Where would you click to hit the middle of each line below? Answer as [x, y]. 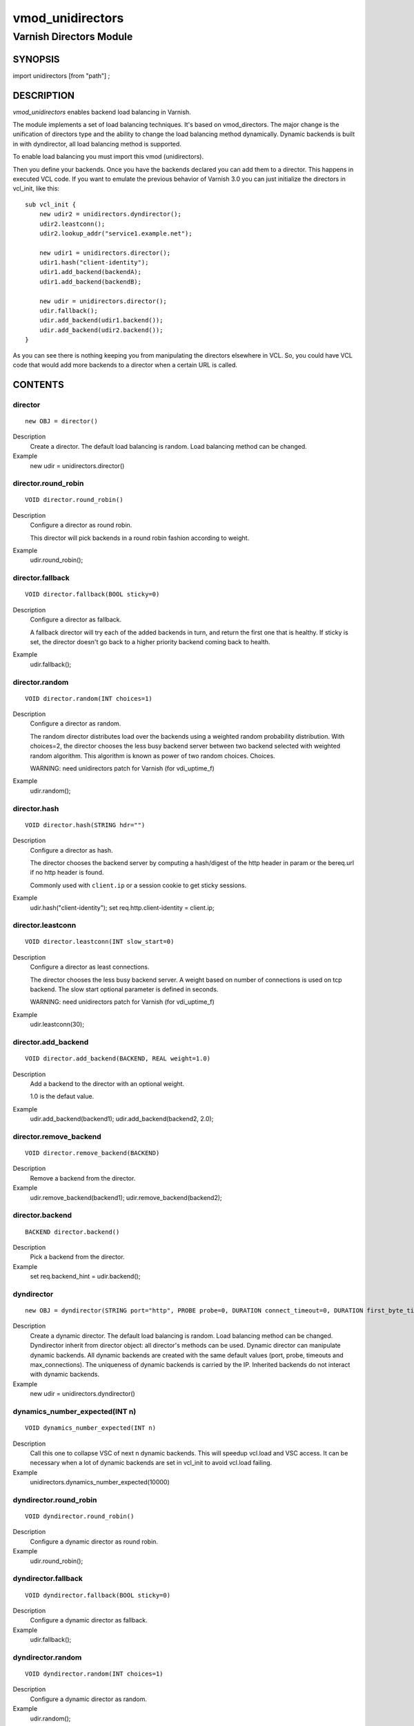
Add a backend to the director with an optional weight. [107, 1083]
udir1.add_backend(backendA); [90, 272]
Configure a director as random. [76, 724]
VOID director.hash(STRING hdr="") [85, 825]
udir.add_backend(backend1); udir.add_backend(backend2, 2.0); [122, 1119]
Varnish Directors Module [73, 37]
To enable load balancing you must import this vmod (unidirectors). [108, 157]
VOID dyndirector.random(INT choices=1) [94, 1674]
